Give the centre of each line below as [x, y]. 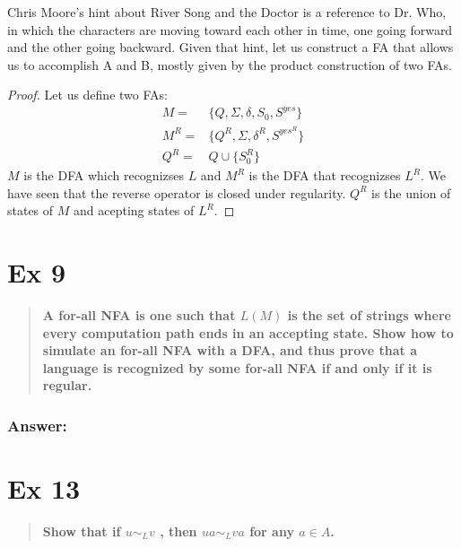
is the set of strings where [369, 315]
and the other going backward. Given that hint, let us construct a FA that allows [230, 47]
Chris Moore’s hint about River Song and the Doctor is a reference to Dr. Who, [227, 12]
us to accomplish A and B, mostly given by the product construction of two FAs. [230, 64]
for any [272, 531]
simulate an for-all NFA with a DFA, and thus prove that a [230, 350]
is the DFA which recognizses [104, 175]
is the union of [411, 192]
